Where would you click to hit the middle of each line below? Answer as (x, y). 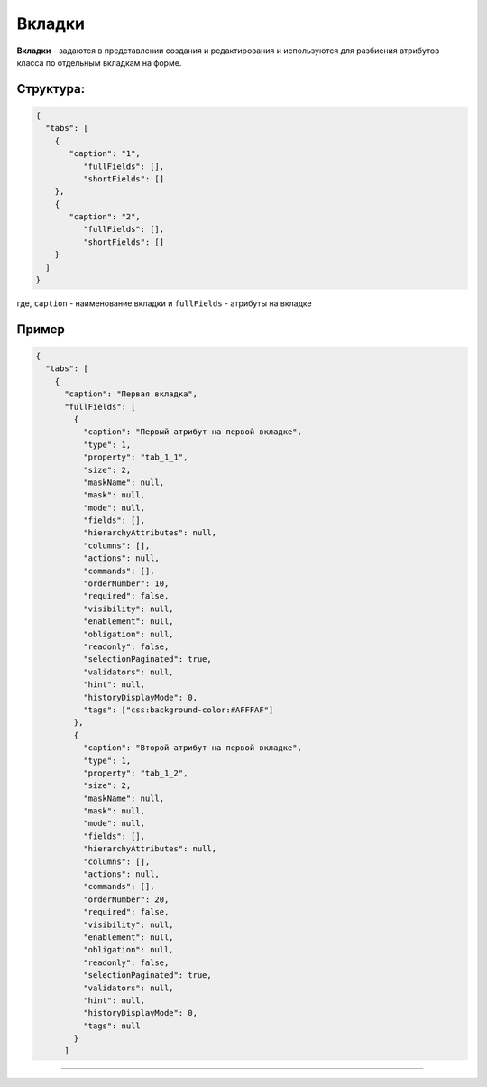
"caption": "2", (105, 217)
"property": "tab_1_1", (135, 457)
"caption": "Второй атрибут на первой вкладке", (192, 748)
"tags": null (112, 1026)
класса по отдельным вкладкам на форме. (99, 62)
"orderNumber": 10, (126, 584)
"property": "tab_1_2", (135, 773)
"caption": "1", (105, 154)
